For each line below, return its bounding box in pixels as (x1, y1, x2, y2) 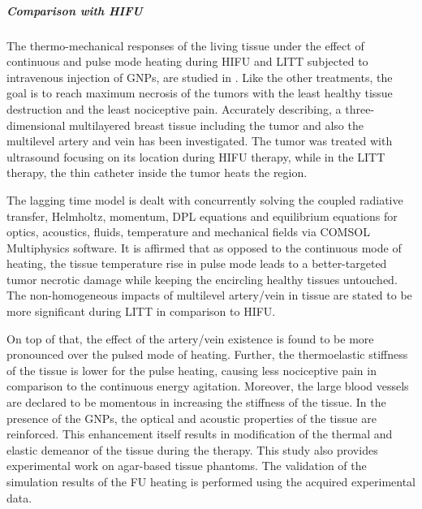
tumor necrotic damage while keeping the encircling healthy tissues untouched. (6, 270, 398, 287)
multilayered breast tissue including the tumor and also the (69, 116, 364, 133)
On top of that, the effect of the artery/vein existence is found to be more (6, 330, 374, 347)
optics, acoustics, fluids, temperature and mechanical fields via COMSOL (6, 223, 370, 240)
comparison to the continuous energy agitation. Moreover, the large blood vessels (6, 377, 409, 395)
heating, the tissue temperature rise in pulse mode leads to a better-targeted (6, 255, 387, 272)
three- (345, 100, 375, 117)
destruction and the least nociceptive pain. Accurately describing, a (6, 100, 342, 117)
